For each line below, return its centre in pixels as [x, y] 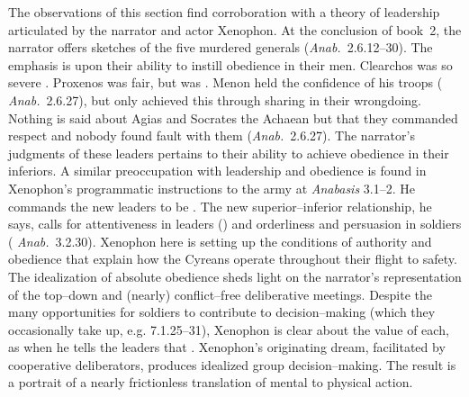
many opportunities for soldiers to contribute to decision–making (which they [222, 312]
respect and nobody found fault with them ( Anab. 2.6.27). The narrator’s [212, 135]
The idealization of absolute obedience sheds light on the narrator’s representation [235, 276]
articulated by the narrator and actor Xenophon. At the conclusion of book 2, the [235, 29]
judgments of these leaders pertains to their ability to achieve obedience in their [229, 153]
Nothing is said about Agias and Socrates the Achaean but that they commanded [233, 117]
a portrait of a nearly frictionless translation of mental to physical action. [211, 382]
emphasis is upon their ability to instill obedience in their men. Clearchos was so [230, 64]
